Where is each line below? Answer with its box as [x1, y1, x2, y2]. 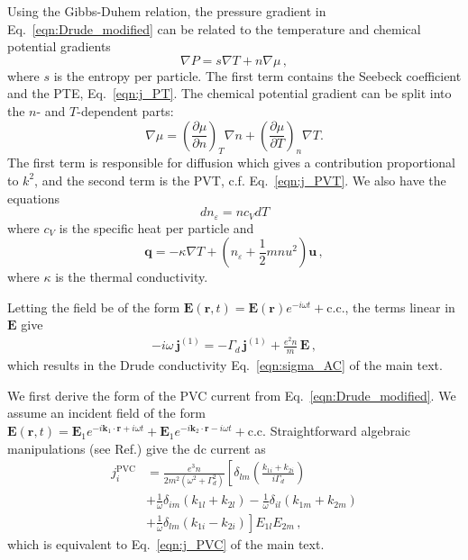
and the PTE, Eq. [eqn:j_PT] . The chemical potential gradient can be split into [7, 84, 452, 103]
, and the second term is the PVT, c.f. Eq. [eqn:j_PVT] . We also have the [34, 170, 446, 189]
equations [7, 188, 60, 207]
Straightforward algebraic [270, 421, 410, 440]
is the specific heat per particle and [59, 218, 254, 237]
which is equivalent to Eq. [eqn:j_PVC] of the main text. [7, 534, 325, 553]
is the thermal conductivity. [55, 267, 208, 286]
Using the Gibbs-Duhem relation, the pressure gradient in [7, 2, 326, 20]
